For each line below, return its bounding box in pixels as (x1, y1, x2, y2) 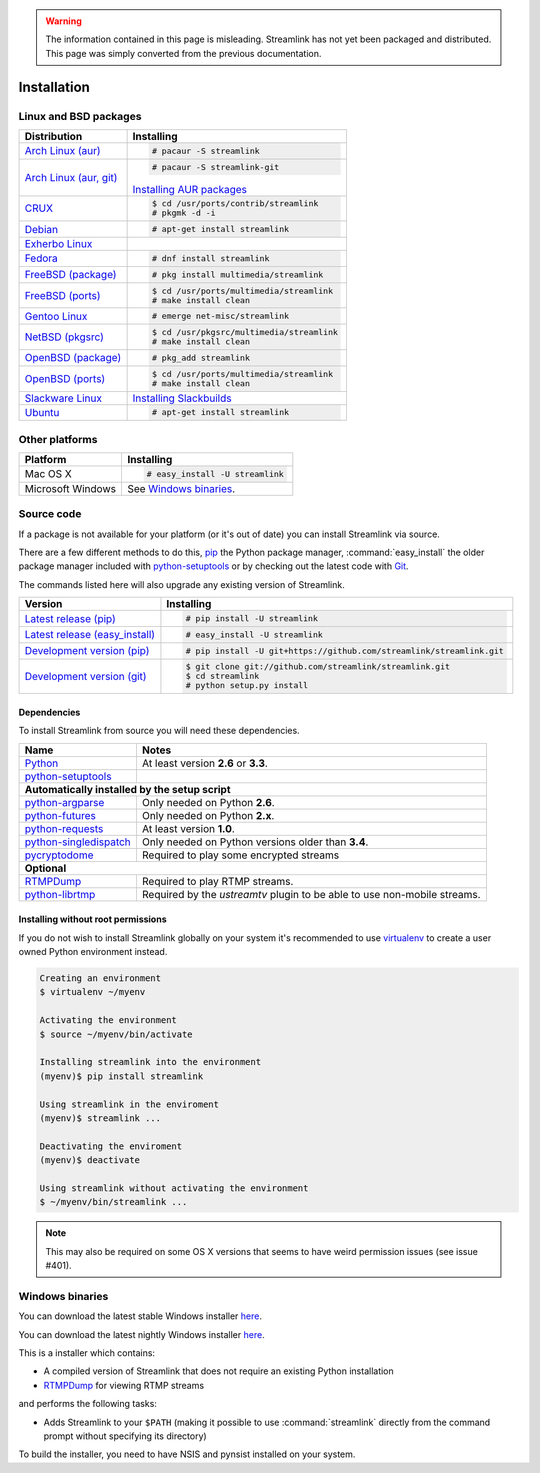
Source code (18, 507, 82, 521)
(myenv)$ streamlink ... (39, 1112, 162, 1124)
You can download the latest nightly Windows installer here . (18, 1328, 265, 1340)
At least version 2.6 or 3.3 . (141, 756, 269, 770)
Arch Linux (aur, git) (24, 170, 118, 184)
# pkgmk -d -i (151, 208, 216, 219)
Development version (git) (24, 669, 147, 683)
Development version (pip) (24, 644, 150, 658)
